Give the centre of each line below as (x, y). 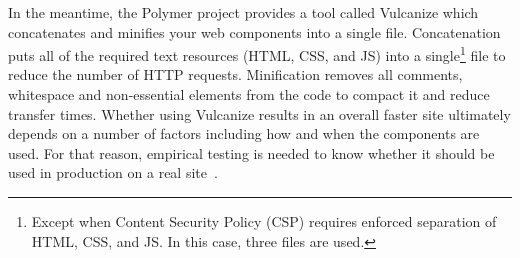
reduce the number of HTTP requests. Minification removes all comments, (235, 74)
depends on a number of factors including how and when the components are (244, 133)
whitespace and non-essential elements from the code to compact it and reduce (249, 94)
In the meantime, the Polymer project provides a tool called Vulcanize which (243, 12)
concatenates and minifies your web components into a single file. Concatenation (254, 31)
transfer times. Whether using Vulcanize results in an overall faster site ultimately (259, 113)
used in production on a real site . (113, 172)
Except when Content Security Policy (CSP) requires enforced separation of (264, 221)
